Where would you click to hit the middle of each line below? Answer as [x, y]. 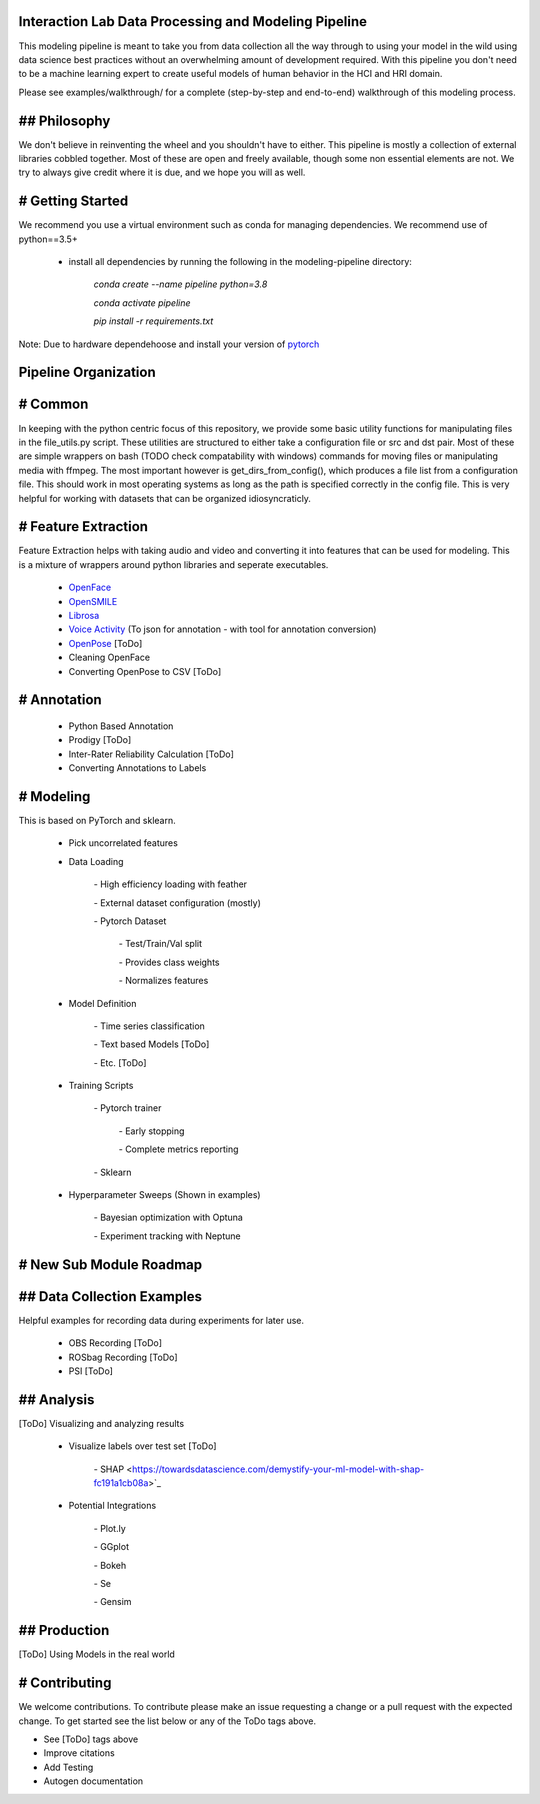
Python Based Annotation [121, 726]
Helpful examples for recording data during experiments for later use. [161, 1320]
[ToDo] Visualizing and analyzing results [101, 1423]
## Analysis [56, 1399]
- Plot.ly [110, 1528]
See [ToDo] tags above [91, 1739]
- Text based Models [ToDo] [151, 1044]
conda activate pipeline [142, 302]
